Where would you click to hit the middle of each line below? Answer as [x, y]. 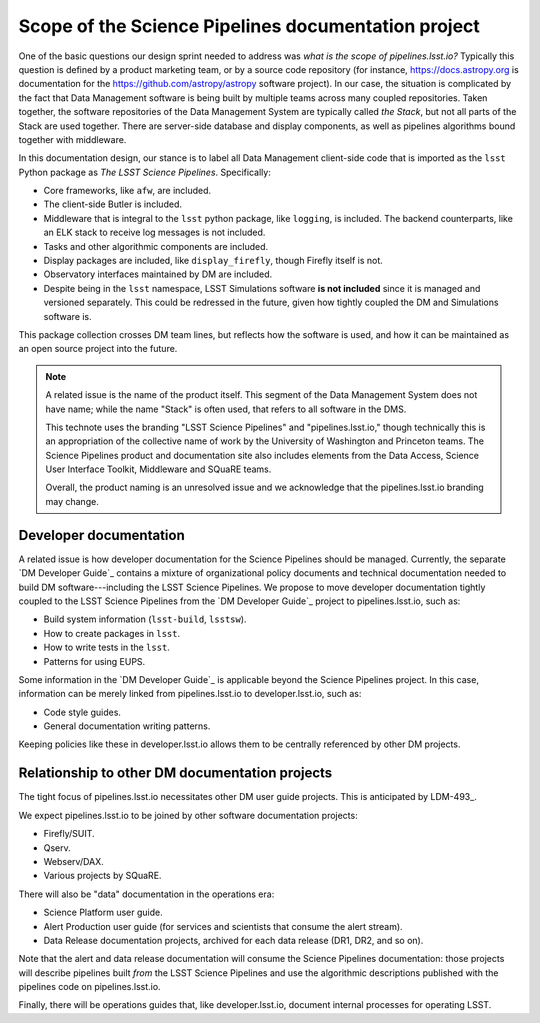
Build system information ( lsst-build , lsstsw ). [145, 619]
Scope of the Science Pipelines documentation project [249, 26]
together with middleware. [72, 139]
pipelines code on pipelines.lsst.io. [89, 987]
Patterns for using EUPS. [94, 661]
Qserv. [57, 847]
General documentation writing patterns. [127, 726]
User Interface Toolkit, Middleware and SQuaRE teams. [158, 469]
